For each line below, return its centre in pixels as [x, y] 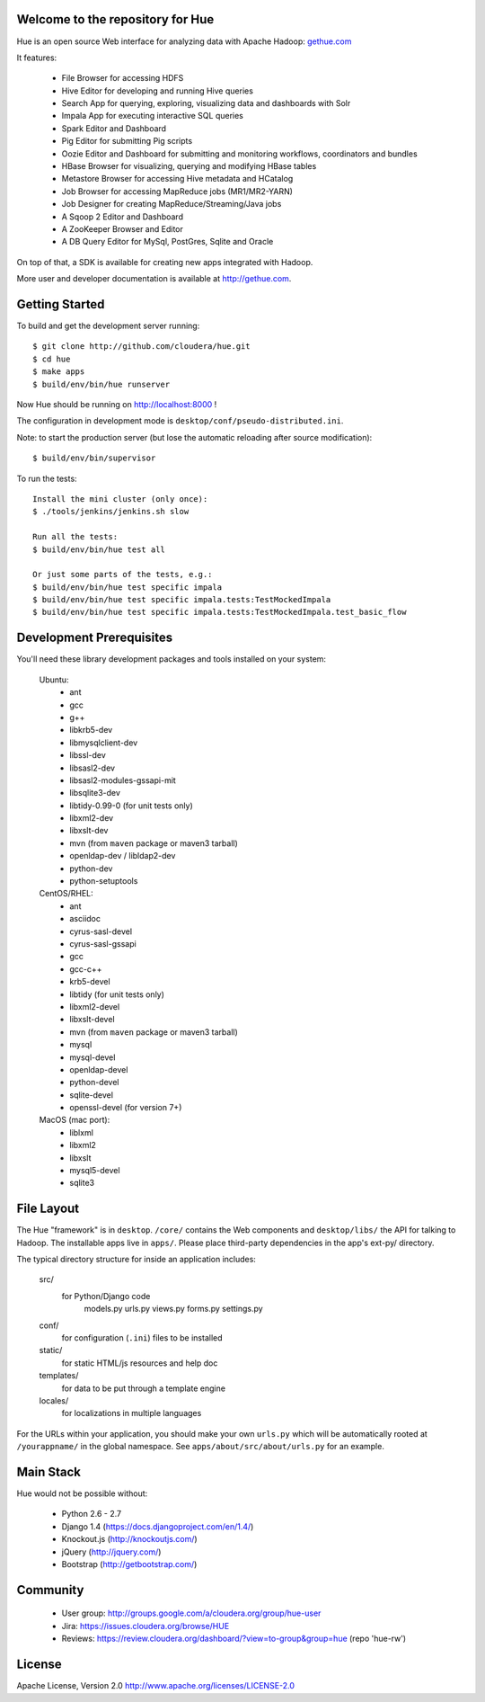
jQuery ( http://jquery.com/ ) [111, 1552]
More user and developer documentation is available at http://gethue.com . [154, 279]
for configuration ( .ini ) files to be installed [142, 1338]
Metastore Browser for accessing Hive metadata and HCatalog [177, 179]
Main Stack [48, 1471]
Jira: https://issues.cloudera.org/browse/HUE [145, 1626]
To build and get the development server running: [108, 326]
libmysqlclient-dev [104, 743]
